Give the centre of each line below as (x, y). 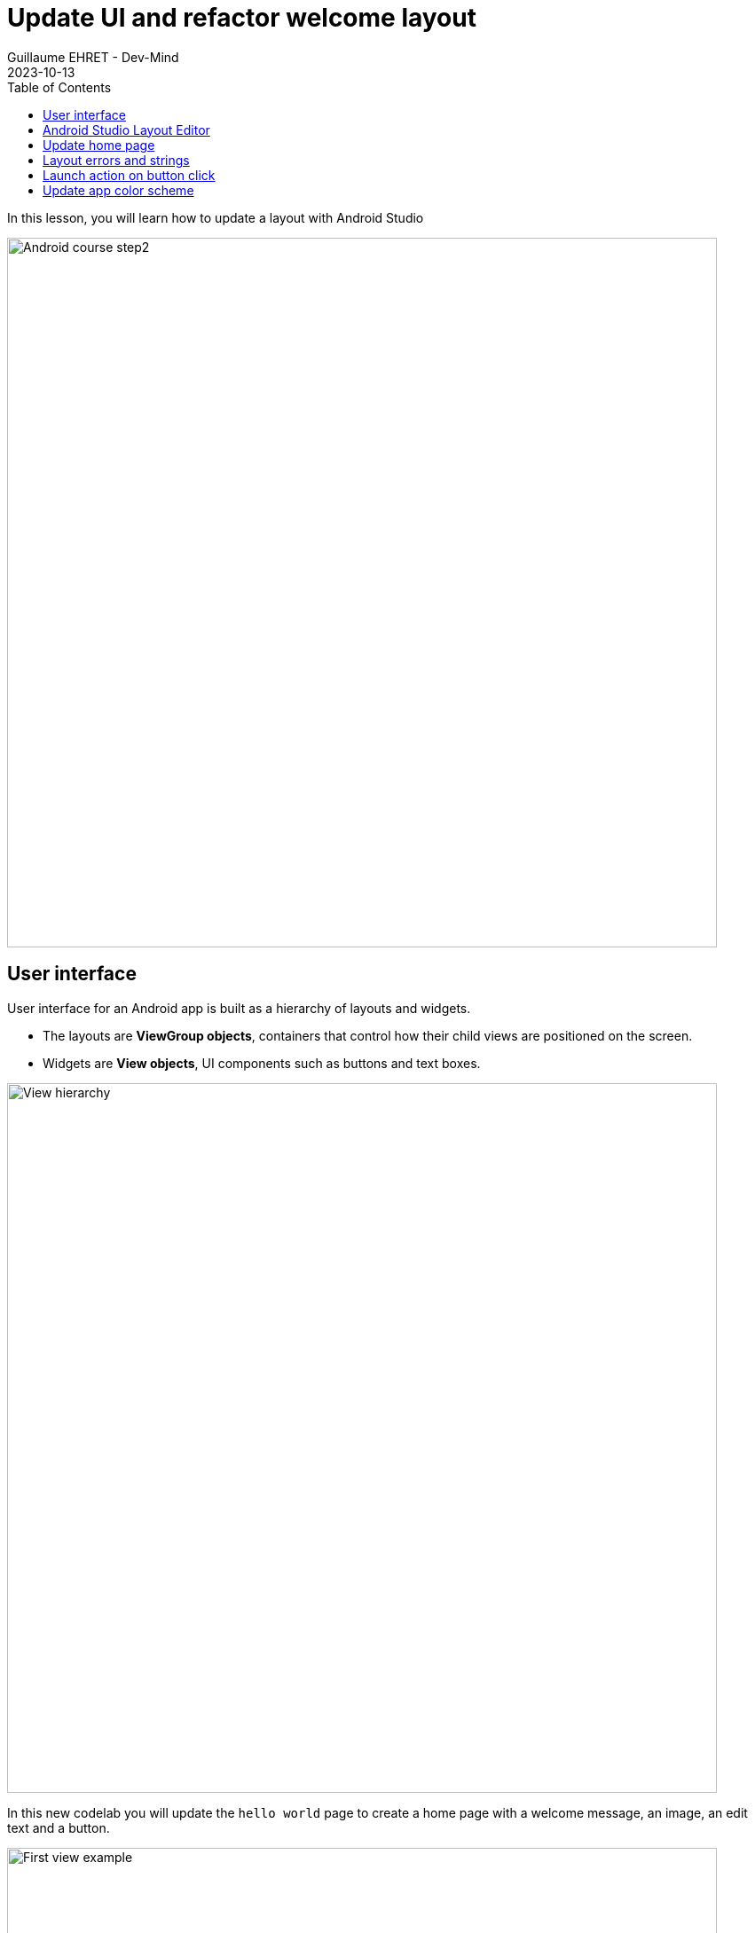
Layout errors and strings (116, 160)
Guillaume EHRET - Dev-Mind (93, 57)
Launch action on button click (129, 175)
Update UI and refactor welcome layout (242, 18)
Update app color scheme (118, 190)
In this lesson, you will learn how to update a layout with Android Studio (216, 217)
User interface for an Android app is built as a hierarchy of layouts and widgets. (239, 1008)
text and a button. (59, 1827)
